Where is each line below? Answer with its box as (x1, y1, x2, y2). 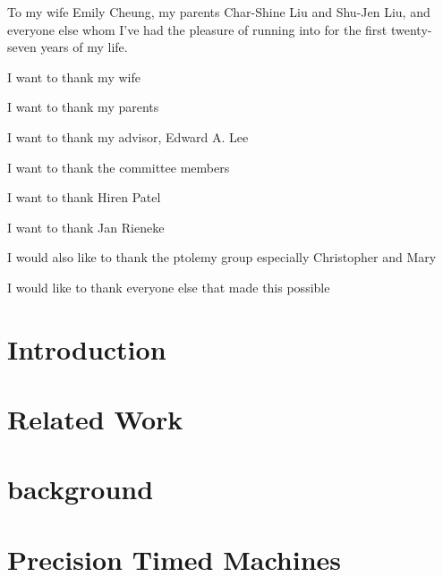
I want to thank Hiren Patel (7, 188, 161, 207)
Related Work (7, 401, 183, 437)
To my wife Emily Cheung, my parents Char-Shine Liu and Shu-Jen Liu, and (7, 3, 430, 21)
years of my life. (40, 38, 128, 56)
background (7, 471, 154, 507)
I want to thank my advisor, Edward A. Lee (7, 127, 249, 146)
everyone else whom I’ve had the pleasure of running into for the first (7, 20, 388, 38)
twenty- (390, 20, 432, 38)
